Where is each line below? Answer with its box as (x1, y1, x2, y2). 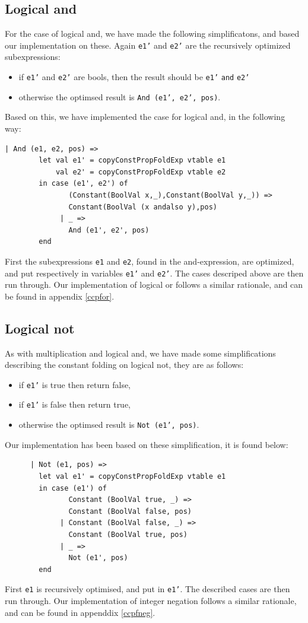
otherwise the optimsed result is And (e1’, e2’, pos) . (18, 90, 221, 103)
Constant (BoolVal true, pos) (68, 530, 188, 539)
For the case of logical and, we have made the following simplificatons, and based (5, 27, 300, 40)
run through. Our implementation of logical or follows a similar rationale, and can (5, 278, 303, 291)
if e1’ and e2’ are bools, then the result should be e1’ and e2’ (18, 71, 250, 83)
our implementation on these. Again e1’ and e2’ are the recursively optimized (5, 39, 291, 51)
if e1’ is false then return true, (18, 398, 131, 411)
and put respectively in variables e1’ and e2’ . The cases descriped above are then (5, 266, 304, 279)
